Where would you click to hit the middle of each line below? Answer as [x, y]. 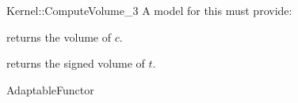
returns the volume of [59, 37]
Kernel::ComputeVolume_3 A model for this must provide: [149, 10]
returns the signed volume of [76, 63]
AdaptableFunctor [50, 89]
